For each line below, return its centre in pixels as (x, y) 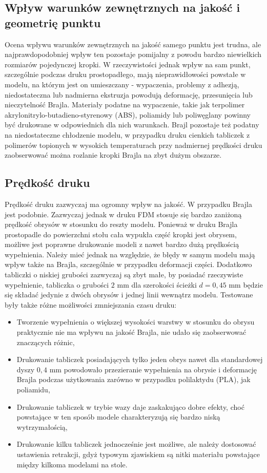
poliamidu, (33, 390)
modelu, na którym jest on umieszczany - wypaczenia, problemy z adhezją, (122, 84)
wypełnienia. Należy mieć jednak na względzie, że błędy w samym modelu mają (130, 254)
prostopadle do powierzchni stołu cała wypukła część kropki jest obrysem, (121, 234)
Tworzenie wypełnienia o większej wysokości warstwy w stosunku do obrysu (136, 322)
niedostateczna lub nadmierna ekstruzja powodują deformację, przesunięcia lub (129, 94)
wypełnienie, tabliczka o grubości (57, 284)
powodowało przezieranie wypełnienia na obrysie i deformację (160, 369)
